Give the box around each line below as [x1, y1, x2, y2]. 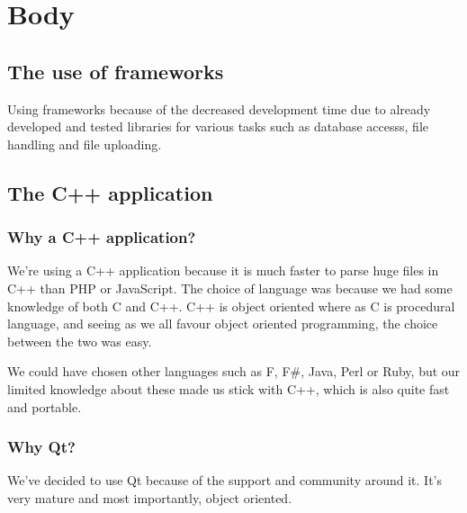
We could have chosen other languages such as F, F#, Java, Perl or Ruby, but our [7, 362, 461, 381]
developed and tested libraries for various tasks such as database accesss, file [7, 117, 429, 136]
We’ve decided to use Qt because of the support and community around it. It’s [7, 471, 442, 490]
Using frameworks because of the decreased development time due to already [7, 99, 431, 118]
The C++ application [7, 178, 213, 206]
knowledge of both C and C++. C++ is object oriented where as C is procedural [7, 296, 455, 315]
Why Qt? [7, 436, 76, 458]
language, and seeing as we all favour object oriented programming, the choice [7, 314, 438, 333]
